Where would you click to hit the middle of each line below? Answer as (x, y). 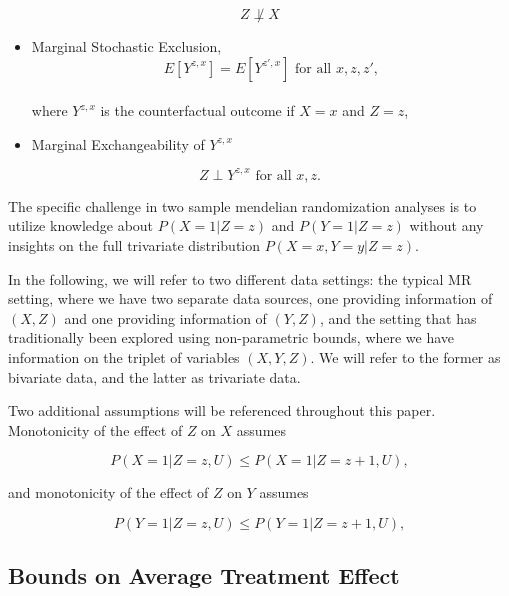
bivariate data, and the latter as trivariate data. (154, 376)
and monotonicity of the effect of (108, 492)
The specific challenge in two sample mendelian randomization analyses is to (242, 205)
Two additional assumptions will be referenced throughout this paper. (222, 410)
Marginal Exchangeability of (118, 143)
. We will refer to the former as (405, 357)
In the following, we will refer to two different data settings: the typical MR (240, 278)
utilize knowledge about (81, 225)
